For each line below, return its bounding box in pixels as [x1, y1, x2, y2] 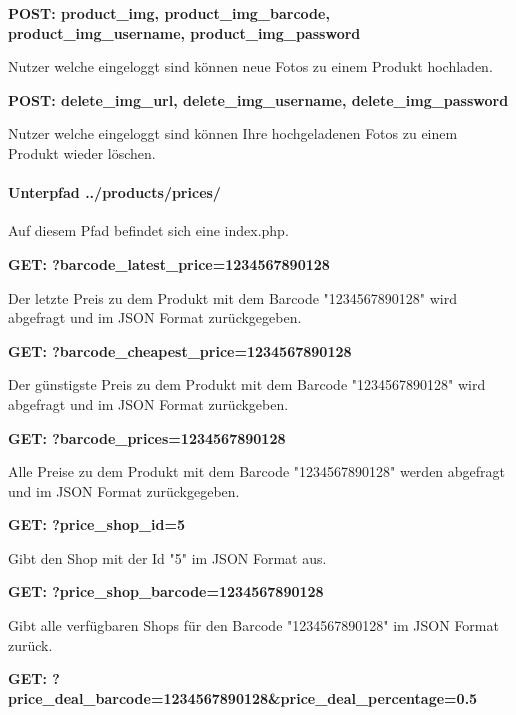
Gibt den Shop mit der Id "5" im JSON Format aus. [8, 547, 327, 568]
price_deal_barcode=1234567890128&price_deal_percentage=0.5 [8, 687, 478, 708]
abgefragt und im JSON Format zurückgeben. [8, 393, 289, 414]
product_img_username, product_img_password [8, 22, 361, 43]
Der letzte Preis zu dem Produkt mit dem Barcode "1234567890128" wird [8, 287, 457, 308]
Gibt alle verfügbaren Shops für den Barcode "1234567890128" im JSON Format [8, 615, 499, 636]
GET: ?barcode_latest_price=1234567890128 [8, 253, 330, 274]
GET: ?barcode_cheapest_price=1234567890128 [8, 340, 352, 361]
